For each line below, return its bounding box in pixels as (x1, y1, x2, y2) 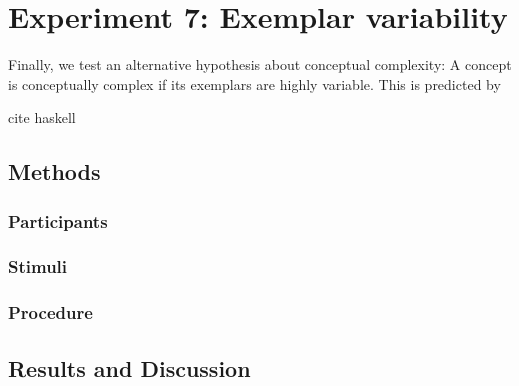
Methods (8, 156, 101, 187)
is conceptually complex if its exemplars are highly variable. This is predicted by (8, 73, 501, 94)
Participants (8, 208, 108, 233)
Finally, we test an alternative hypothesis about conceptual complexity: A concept (8, 54, 512, 75)
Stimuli (8, 254, 68, 279)
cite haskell (8, 107, 76, 128)
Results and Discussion (8, 352, 251, 383)
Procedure (8, 300, 93, 325)
